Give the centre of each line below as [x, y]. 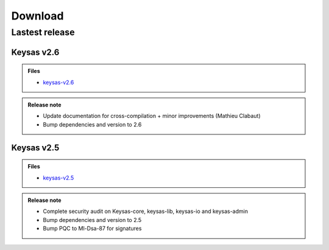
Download [37, 16]
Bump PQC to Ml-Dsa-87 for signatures [92, 229]
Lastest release [43, 32]
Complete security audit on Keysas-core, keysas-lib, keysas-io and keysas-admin [145, 211]
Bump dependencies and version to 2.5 [92, 220]
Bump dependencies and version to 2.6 [92, 124]
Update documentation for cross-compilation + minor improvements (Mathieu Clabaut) [152, 116]
